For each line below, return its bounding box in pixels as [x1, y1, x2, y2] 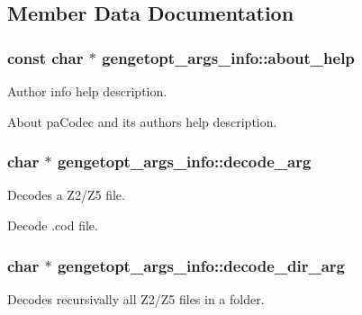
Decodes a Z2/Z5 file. [7, 185, 125, 204]
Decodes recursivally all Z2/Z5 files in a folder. [7, 289, 265, 308]
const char [7, 46, 84, 68]
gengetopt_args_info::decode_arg [57, 150, 312, 173]
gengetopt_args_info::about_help [102, 46, 355, 68]
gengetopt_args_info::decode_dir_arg [57, 254, 345, 276]
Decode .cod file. [7, 216, 98, 234]
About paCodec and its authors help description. [7, 112, 277, 130]
